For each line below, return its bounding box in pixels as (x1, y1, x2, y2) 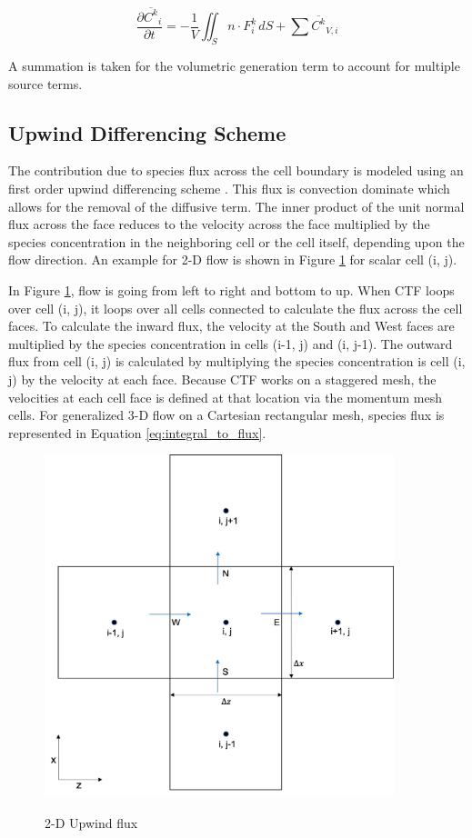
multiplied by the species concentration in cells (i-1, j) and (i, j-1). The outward (8, 334, 453, 353)
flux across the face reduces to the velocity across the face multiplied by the (8, 214, 430, 234)
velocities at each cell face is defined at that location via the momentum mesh (8, 387, 442, 406)
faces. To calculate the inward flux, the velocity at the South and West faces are (8, 316, 455, 335)
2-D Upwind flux (45, 813, 138, 832)
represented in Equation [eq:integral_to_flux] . (8, 423, 266, 442)
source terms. (8, 74, 83, 93)
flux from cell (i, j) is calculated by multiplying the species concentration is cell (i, (8, 352, 466, 371)
